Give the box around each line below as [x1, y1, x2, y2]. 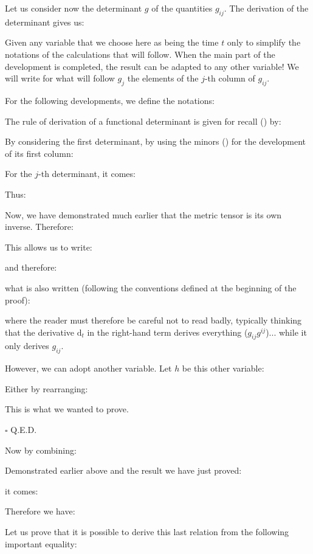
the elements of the [127, 72, 199, 85]
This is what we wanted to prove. [5, 403, 129, 415]
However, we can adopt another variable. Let [5, 362, 172, 375]
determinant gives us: [5, 15, 84, 28]
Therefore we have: [5, 505, 75, 518]
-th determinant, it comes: [38, 167, 136, 180]
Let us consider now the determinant [5, 2, 142, 14]
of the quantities [151, 2, 213, 14]
